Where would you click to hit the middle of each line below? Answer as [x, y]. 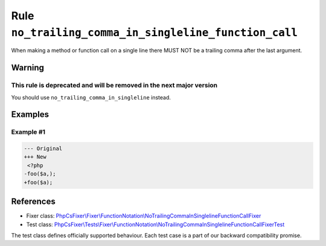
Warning [28, 68]
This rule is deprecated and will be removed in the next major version [114, 86]
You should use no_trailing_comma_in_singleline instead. [91, 97]
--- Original [43, 149]
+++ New [35, 157]
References [33, 202]
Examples [30, 115]
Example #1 [28, 132]
